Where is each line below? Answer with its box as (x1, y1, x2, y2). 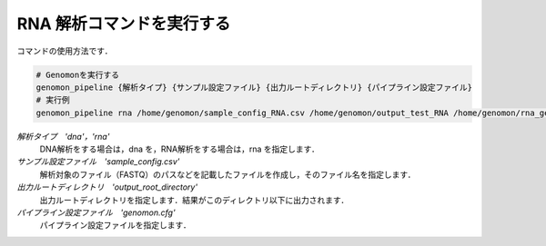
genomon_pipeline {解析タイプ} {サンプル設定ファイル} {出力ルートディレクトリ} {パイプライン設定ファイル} (35, 82, 473, 93)
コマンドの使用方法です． (16, 45, 113, 56)
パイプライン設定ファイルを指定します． (39, 220, 191, 231)
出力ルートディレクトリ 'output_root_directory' (16, 182, 198, 192)
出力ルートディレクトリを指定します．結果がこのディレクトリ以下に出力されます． (39, 194, 349, 205)
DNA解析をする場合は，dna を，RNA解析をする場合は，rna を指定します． (39, 143, 320, 154)
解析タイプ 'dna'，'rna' (16, 131, 110, 142)
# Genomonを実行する (35, 69, 120, 80)
